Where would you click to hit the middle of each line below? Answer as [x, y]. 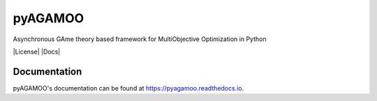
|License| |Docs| [37, 52]
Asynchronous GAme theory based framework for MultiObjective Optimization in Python [140, 39]
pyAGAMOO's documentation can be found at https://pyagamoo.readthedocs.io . [128, 88]
